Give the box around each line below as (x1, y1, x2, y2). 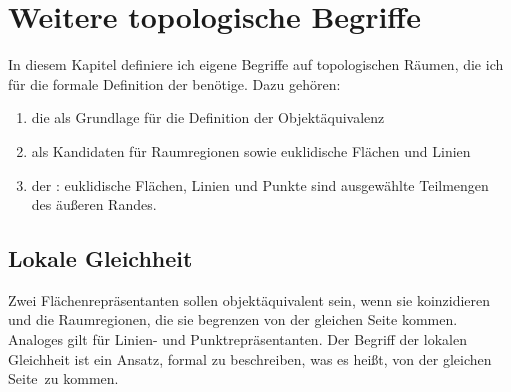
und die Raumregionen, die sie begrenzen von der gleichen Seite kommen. (8, 309, 458, 330)
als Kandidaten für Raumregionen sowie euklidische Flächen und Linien (31, 140, 471, 161)
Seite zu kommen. (8, 368, 119, 389)
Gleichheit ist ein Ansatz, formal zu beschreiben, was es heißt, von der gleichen (8, 348, 492, 369)
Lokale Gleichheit (8, 243, 193, 274)
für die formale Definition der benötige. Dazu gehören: (8, 73, 341, 94)
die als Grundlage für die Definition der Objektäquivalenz (31, 107, 385, 128)
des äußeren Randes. (31, 194, 157, 215)
